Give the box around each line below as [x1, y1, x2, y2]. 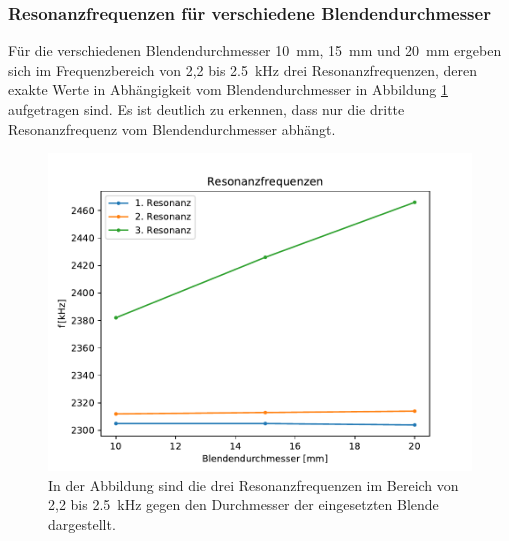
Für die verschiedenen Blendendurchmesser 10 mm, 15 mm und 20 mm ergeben [8, 40, 502, 61]
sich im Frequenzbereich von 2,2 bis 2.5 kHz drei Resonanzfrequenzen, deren [8, 59, 478, 80]
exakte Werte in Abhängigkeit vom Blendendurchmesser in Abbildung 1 [8, 79, 448, 100]
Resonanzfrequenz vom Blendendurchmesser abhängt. [8, 118, 336, 139]
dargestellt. [48, 513, 116, 534]
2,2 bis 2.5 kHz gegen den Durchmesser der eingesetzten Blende [48, 494, 439, 515]
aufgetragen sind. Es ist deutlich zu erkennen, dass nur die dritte [8, 99, 405, 119]
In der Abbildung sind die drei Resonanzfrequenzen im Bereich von [48, 474, 459, 495]
